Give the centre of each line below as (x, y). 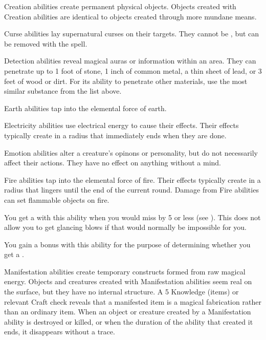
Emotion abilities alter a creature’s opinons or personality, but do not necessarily (131, 152)
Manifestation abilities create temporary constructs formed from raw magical (125, 271)
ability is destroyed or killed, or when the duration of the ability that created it (129, 321)
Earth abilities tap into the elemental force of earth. (85, 108)
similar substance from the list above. (63, 91)
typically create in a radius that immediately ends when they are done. (115, 135)
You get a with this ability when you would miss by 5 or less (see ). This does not (132, 217)
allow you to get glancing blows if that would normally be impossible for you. (125, 227)
